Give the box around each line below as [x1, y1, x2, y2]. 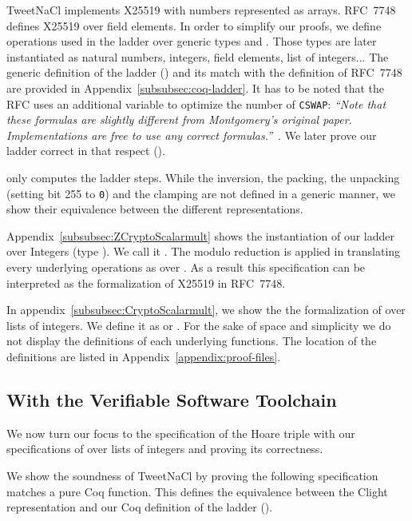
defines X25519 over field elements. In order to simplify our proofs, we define [6, 17, 382, 34]
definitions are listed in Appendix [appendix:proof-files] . [6, 348, 281, 364]
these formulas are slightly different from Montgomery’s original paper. [6, 111, 352, 128]
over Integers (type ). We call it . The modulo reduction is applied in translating [6, 243, 401, 260]
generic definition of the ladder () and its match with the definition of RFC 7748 [6, 64, 402, 81]
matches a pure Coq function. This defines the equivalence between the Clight [6, 483, 388, 499]
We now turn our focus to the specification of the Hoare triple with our [6, 424, 355, 441]
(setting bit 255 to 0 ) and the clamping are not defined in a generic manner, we [6, 185, 395, 201]
